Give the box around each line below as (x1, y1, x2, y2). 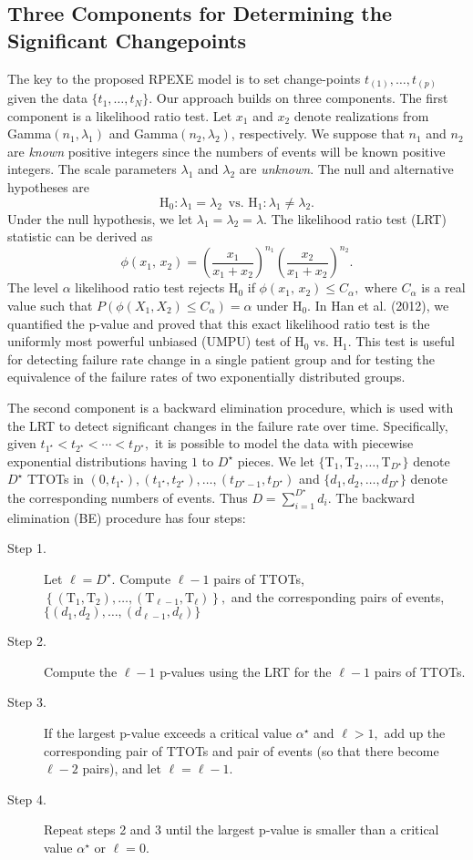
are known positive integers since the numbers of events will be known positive (7, 141, 446, 160)
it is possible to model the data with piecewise (154, 434, 414, 453)
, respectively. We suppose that (231, 124, 405, 143)
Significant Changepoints (7, 26, 247, 54)
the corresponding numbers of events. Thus (7, 487, 248, 507)
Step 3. (7, 692, 46, 712)
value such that (7, 295, 93, 314)
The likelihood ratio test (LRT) (271, 209, 447, 228)
